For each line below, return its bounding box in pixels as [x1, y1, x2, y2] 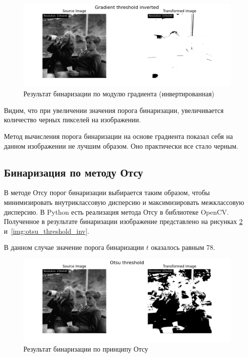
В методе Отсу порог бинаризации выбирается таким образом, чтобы [4, 187, 210, 198]
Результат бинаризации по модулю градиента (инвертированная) [23, 89, 215, 99]
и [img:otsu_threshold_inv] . [4, 225, 89, 236]
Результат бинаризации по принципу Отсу [23, 344, 148, 354]
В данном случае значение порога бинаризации [4, 242, 144, 252]
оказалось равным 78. [151, 242, 215, 252]
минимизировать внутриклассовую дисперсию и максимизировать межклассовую [4, 197, 244, 207]
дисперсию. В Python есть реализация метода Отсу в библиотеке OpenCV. [4, 206, 229, 217]
